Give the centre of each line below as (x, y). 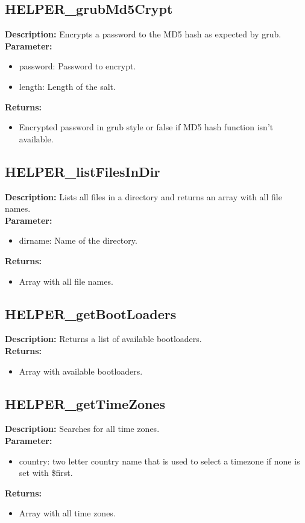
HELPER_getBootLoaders (91, 313)
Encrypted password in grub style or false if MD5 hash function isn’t (146, 127)
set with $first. (46, 473)
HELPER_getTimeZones (85, 403)
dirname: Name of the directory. (78, 240)
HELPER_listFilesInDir (83, 171)
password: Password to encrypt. (77, 66)
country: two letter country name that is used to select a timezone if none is (159, 461)
